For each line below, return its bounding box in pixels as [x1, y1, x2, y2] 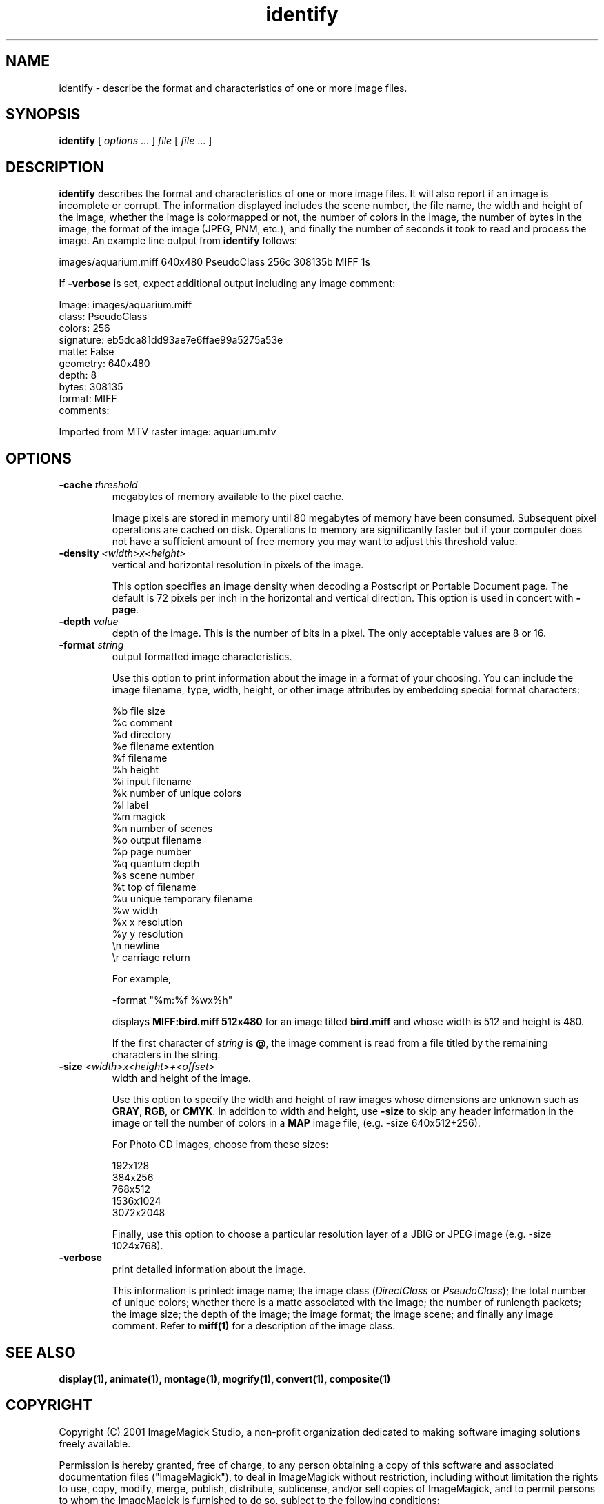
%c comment [112, 717, 173, 729]
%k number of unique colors [112, 787, 242, 800]
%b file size [112, 705, 165, 718]
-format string [59, 639, 124, 651]
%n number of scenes [112, 822, 213, 835]
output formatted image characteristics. [112, 651, 292, 663]
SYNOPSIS [6, 106, 81, 123]
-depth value [59, 615, 119, 628]
